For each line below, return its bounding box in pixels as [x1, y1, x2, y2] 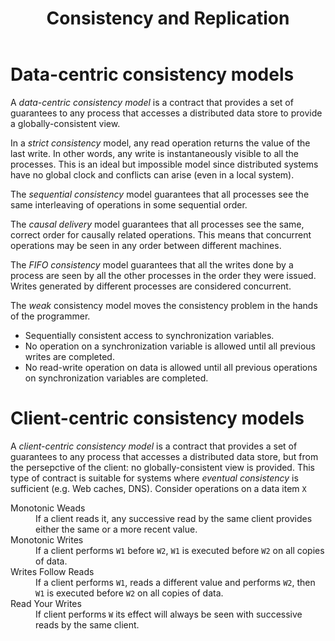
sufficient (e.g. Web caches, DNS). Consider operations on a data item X [10, 482, 307, 494]
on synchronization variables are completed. [24, 372, 209, 384]
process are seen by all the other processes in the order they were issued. [10, 269, 317, 281]
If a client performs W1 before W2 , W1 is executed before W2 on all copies [35, 544, 325, 556]
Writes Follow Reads [10, 565, 95, 577]
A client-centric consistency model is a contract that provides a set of [10, 440, 298, 452]
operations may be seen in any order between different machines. [10, 239, 282, 251]
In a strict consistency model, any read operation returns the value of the [10, 137, 311, 149]
